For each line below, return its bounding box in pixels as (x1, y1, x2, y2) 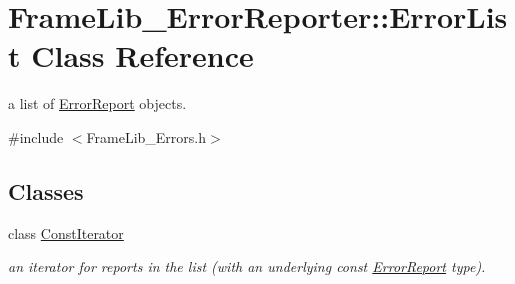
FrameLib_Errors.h (86, 126, 207, 147)
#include (8, 126, 64, 147)
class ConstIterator (8, 222, 124, 243)
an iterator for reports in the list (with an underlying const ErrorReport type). (8, 256, 486, 277)
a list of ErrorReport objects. (8, 93, 187, 114)
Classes (8, 175, 84, 206)
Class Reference (31, 35, 254, 76)
